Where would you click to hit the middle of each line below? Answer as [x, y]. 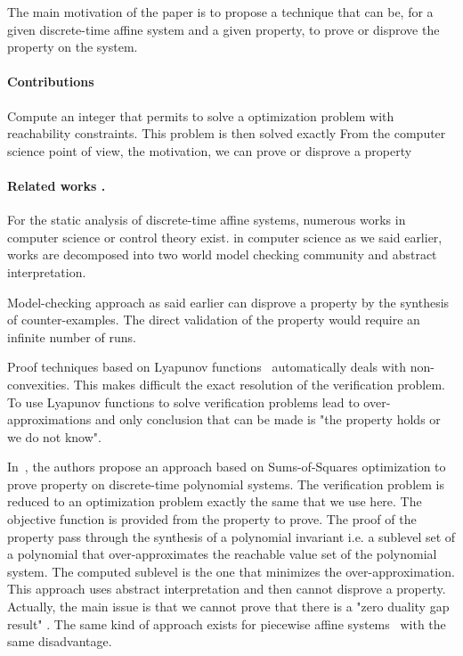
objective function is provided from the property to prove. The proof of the [212, 519]
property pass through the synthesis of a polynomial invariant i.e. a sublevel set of [231, 536]
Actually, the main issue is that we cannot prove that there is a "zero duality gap [228, 607]
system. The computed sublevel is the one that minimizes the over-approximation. [231, 571]
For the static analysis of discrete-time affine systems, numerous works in [207, 220]
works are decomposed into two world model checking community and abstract [222, 254]
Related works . [57, 185]
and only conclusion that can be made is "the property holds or [268, 419]
